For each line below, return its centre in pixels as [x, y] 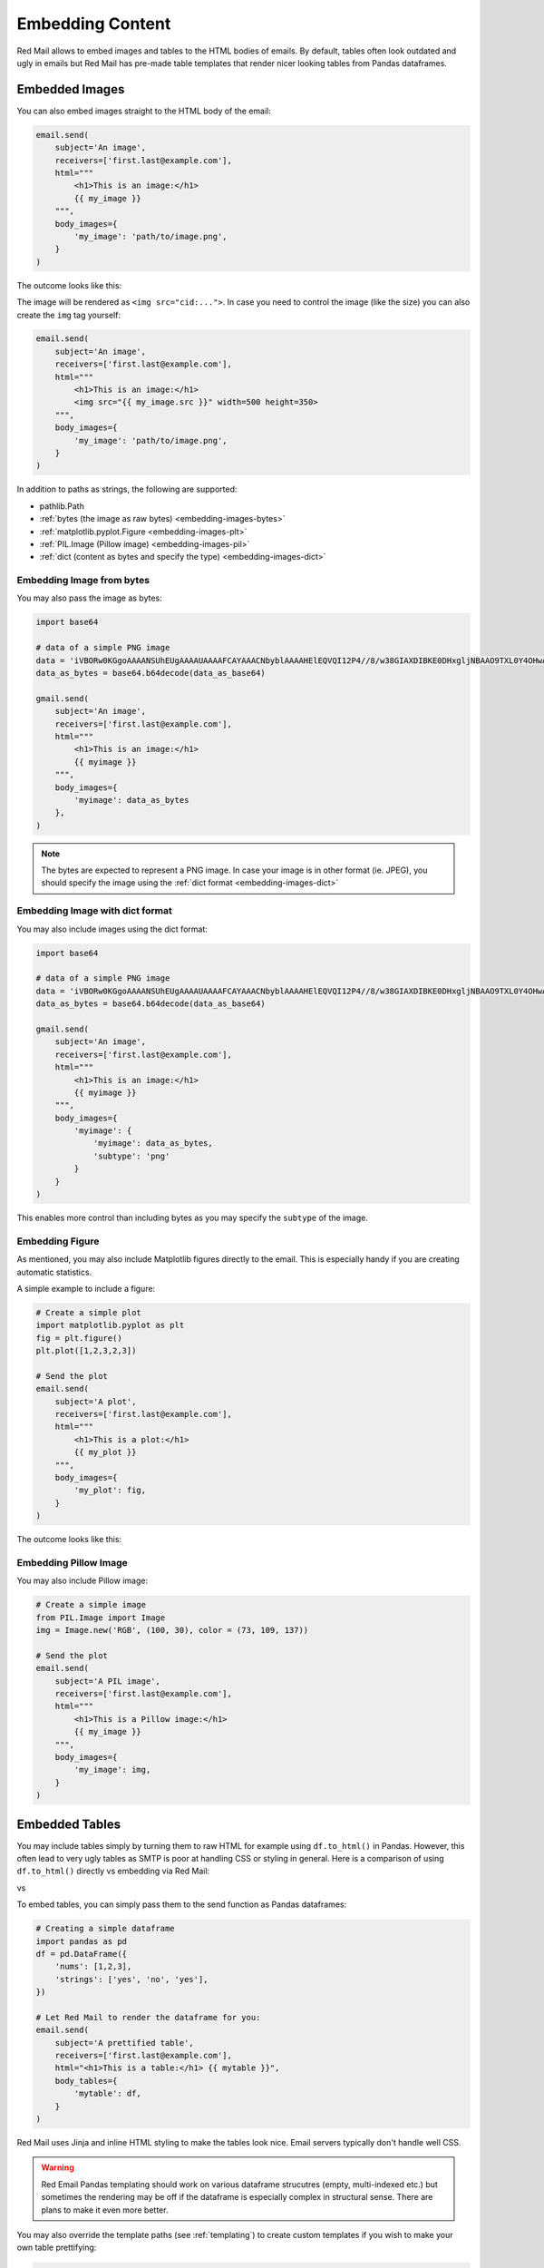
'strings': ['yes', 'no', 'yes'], [131, 1979]
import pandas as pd [81, 1941]
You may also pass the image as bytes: [89, 598]
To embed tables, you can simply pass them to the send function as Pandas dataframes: [182, 1904]
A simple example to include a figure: [86, 1288]
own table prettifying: [57, 2248]
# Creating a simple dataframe [106, 1929]
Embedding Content [94, 24]
